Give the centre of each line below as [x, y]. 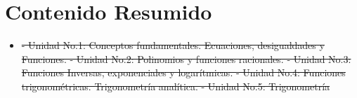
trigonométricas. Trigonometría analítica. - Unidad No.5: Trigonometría [176, 86]
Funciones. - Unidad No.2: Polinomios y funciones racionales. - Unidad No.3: [186, 58]
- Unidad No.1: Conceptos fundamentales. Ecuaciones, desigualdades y [173, 45]
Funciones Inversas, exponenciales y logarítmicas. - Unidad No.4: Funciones [183, 72]
